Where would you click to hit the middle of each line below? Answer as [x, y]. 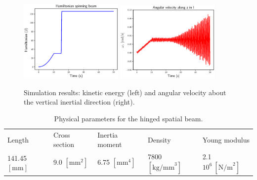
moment [110, 144]
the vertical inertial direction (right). [79, 102]
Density [159, 139]
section [64, 144]
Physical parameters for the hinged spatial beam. [128, 118]
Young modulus [226, 139]
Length [18, 139]
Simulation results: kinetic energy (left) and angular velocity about [125, 92]
